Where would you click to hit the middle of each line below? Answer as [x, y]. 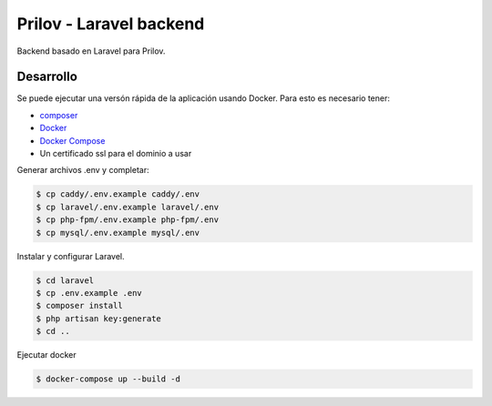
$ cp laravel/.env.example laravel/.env [127, 207]
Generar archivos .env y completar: [83, 170]
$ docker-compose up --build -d [108, 379]
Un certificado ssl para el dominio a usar [116, 154]
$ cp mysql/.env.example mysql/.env [118, 233]
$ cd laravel [65, 280]
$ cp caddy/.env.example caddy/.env [118, 194]
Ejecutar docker [46, 355]
